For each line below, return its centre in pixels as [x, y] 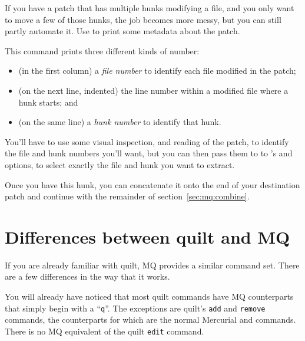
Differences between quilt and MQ [147, 236]
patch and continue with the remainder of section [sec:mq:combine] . [127, 196]
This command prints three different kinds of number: [102, 50]
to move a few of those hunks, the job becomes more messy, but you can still [143, 19]
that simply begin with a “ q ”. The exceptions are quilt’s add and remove [135, 308]
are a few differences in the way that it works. [87, 276]
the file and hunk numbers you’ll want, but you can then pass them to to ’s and [149, 153]
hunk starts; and [48, 102]
